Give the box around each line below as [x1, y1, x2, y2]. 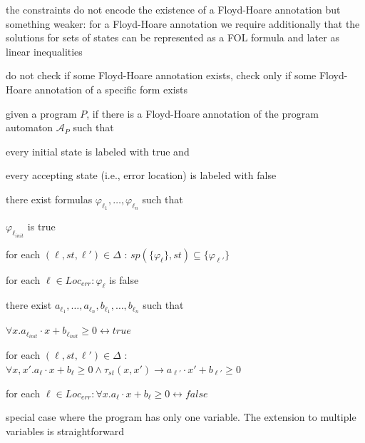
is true [27, 219, 56, 234]
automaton [6, 120, 53, 135]
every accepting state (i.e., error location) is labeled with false [6, 168, 277, 183]
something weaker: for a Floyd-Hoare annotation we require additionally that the [6, 16, 360, 31]
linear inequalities [6, 44, 83, 58]
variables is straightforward [6, 423, 125, 438]
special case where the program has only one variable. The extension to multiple [6, 409, 356, 424]
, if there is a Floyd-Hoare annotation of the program [86, 106, 319, 121]
